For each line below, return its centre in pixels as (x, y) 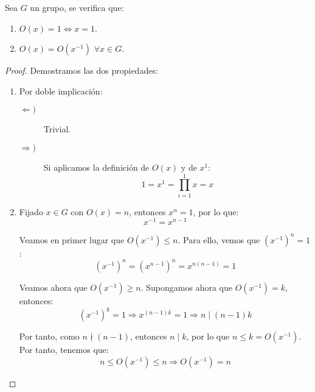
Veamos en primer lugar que (72, 239)
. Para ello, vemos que (219, 239)
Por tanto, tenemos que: (64, 350)
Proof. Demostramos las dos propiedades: (81, 70)
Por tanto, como (49, 336)
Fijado (31, 211)
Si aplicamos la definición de (96, 167)
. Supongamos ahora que (186, 287)
